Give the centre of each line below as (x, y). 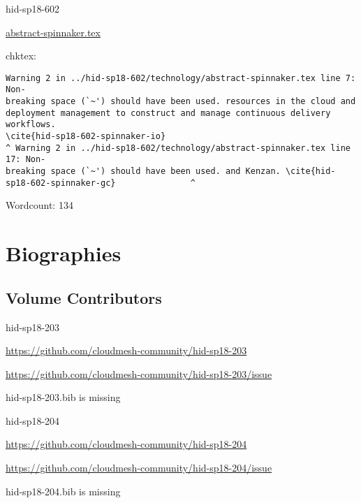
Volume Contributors (84, 297)
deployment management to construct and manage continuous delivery (168, 113)
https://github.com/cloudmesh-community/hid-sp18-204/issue (139, 468)
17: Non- (26, 160)
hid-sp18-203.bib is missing (63, 397)
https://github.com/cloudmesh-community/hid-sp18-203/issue (139, 373)
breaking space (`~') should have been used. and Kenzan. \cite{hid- (171, 172)
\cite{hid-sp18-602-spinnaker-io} (86, 137)
